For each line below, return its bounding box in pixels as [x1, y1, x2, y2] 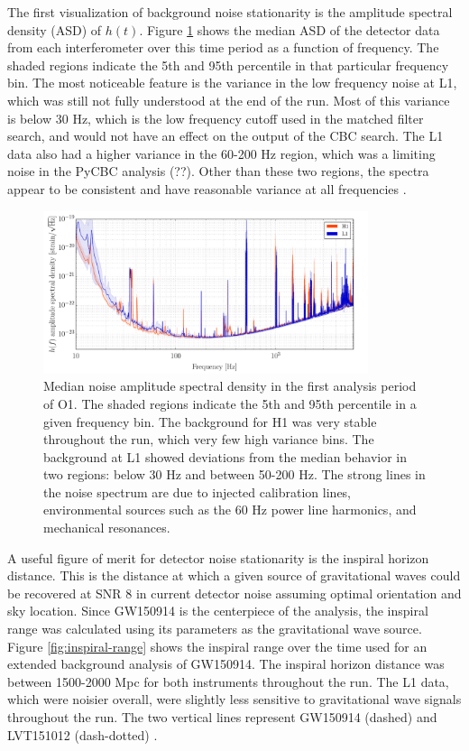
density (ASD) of [7, 20, 102, 39]
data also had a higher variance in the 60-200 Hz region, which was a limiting [7, 144, 436, 162]
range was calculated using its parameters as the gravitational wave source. [7, 619, 422, 638]
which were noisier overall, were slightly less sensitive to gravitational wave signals [7, 690, 462, 709]
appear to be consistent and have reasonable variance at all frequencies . [7, 179, 407, 198]
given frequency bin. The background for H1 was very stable [43, 412, 377, 431]
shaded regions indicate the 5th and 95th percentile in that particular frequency [7, 55, 449, 74]
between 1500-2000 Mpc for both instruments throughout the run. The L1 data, [7, 672, 449, 691]
